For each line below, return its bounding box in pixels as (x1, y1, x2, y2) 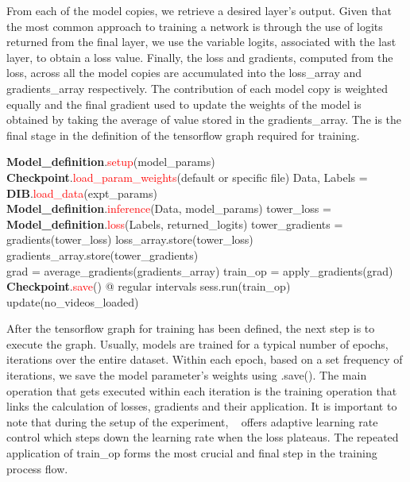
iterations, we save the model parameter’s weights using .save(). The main (6, 367, 367, 384)
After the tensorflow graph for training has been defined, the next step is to (6, 320, 375, 337)
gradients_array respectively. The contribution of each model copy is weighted (6, 79, 388, 96)
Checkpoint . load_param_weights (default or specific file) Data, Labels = (6, 168, 368, 185)
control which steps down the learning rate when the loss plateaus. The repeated (6, 429, 399, 445)
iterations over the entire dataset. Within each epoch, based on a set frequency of (6, 351, 403, 368)
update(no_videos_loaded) (6, 293, 139, 310)
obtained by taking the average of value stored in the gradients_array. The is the (6, 111, 402, 128)
